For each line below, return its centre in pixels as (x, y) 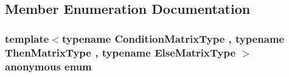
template (27, 38)
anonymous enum (48, 66)
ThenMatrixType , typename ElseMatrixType (120, 52)
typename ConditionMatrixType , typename (173, 38)
